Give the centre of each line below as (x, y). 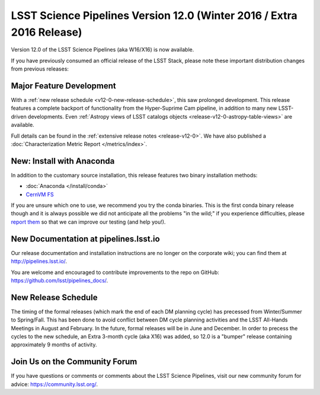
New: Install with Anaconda (63, 161)
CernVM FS (40, 194)
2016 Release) (47, 32)
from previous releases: (40, 69)
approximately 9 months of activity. (54, 345)
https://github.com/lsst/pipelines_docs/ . (60, 280)
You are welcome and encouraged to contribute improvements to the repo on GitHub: (115, 272)
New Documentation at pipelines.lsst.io (85, 239)
